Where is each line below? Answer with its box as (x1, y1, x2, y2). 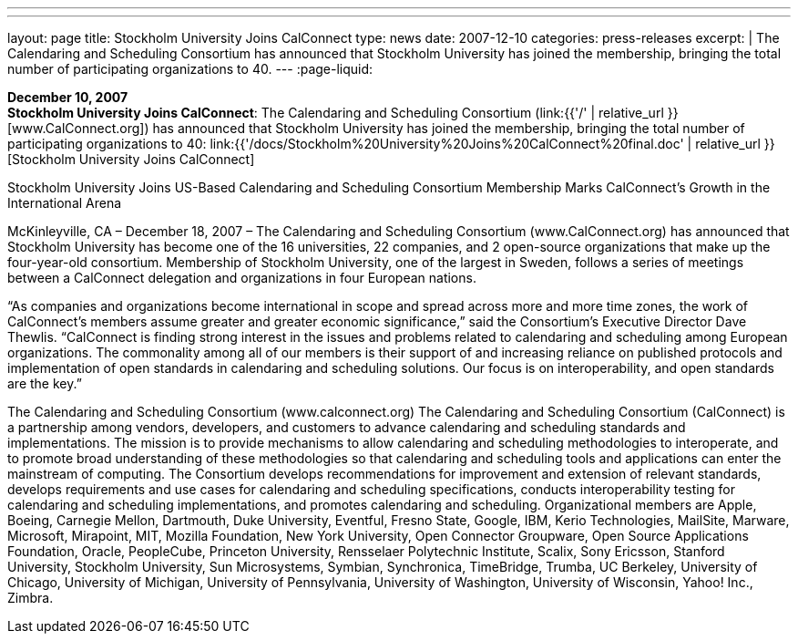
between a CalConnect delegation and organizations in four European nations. (7, 270, 476, 285)
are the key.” (7, 376, 82, 391)
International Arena (7, 195, 122, 211)
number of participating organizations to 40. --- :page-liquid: (7, 61, 373, 77)
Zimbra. (7, 590, 54, 605)
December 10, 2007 (7, 89, 128, 105)
